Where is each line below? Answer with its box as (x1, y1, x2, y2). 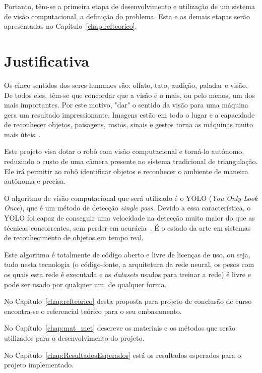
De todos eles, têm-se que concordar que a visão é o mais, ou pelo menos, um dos (4, 89, 255, 100)
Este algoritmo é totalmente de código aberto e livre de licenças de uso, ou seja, (4, 249, 250, 259)
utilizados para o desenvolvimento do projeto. (4, 332, 145, 343)
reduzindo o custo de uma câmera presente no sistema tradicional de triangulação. (4, 156, 258, 167)
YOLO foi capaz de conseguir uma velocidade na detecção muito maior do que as (4, 212, 255, 223)
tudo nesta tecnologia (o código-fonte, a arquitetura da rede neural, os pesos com (4, 259, 254, 270)
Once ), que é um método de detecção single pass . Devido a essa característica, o (4, 202, 251, 213)
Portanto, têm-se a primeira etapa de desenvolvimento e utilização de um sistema (4, 1, 255, 11)
